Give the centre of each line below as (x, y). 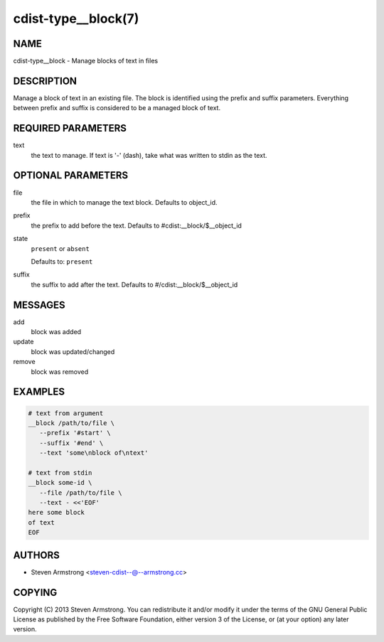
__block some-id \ (60, 483)
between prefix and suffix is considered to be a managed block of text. (117, 108)
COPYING (35, 593)
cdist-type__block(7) (76, 18)
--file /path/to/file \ (81, 493)
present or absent (60, 248)
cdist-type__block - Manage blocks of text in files (86, 61)
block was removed (60, 371)
